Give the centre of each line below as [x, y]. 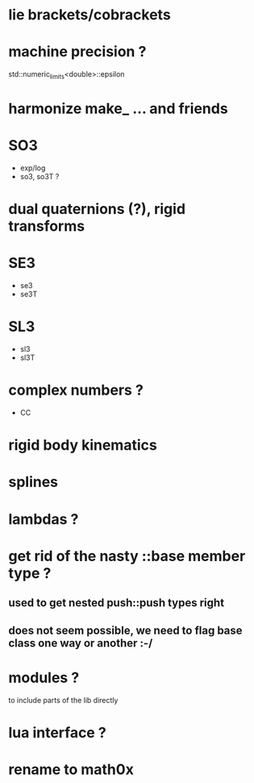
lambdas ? [44, 519]
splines [33, 482]
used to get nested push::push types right [116, 603]
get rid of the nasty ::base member [127, 556]
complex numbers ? [76, 390]
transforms [47, 226]
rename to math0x [71, 769]
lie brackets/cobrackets [90, 15]
